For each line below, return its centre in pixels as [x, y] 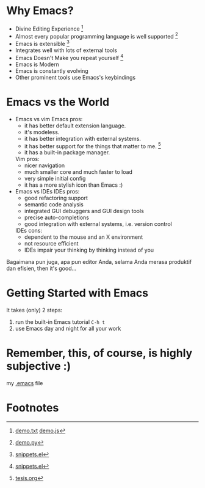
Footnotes [33, 408]
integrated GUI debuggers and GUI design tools [84, 211]
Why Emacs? [40, 11]
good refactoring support [56, 198]
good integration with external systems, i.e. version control [98, 224]
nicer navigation [45, 165]
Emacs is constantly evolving [52, 70]
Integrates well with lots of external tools [66, 50]
